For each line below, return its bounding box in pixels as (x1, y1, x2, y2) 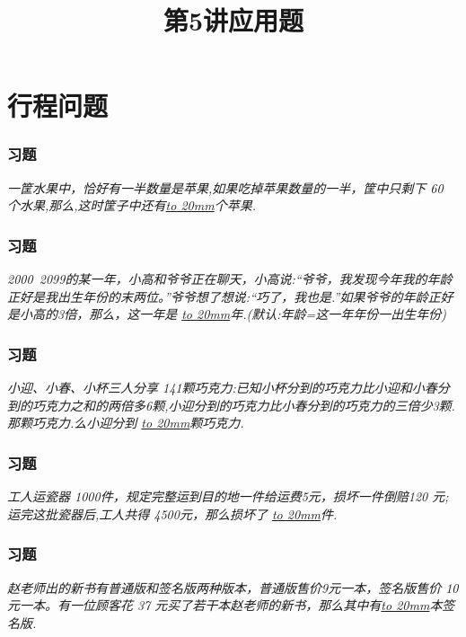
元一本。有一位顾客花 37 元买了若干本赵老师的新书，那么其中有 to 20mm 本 (7, 596, 443, 615)
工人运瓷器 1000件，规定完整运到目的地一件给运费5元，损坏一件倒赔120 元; (7, 487, 449, 506)
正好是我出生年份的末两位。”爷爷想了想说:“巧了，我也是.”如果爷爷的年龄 (7, 287, 428, 305)
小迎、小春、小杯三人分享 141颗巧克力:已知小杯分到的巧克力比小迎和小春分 (7, 378, 450, 397)
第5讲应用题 (163, 2, 304, 39)
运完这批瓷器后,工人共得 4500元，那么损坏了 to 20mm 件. (7, 504, 338, 523)
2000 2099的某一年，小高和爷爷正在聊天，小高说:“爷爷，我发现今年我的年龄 (7, 270, 453, 288)
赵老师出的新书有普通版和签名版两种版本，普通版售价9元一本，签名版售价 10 (7, 578, 459, 597)
